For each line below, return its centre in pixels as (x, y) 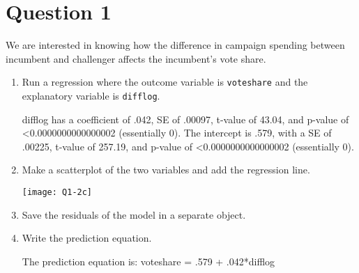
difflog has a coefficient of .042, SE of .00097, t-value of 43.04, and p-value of (185, 119)
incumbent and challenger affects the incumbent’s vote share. (136, 58)
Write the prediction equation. (87, 238)
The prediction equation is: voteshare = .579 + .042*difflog (148, 261)
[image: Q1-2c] (57, 192)
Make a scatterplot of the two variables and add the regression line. (166, 170)
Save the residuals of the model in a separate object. (134, 214)
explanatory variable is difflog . (91, 95)
